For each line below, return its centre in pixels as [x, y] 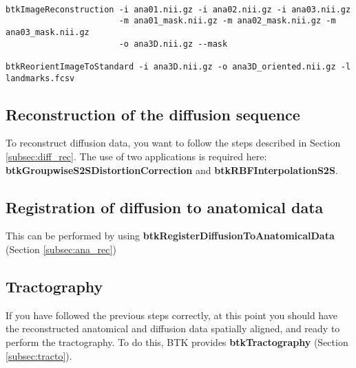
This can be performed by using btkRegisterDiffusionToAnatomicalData [170, 236]
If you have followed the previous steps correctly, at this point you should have [171, 315]
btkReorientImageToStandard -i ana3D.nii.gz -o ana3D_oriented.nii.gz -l [178, 66]
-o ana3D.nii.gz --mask [173, 44]
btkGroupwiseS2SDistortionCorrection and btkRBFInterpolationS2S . [172, 170]
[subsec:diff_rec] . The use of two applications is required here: [136, 156]
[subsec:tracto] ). [39, 355]
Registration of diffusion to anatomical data [165, 207]
